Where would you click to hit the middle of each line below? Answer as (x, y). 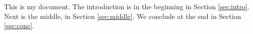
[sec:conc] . (19, 25)
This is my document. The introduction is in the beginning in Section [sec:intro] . (127, 6)
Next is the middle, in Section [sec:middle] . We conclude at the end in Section (123, 16)
